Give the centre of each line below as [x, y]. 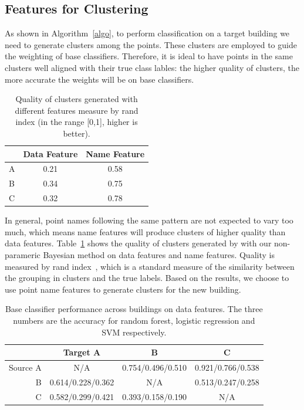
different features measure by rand [77, 110]
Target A [82, 352]
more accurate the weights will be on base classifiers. [99, 79]
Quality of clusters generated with [77, 99]
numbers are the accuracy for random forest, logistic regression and [134, 320]
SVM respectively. [134, 332]
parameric [23, 254]
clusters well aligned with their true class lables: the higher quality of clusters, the [152, 67]
